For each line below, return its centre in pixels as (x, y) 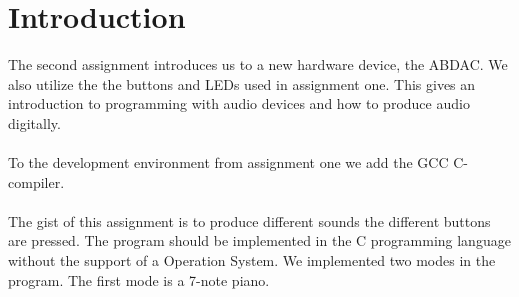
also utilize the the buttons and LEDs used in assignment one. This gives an (242, 83)
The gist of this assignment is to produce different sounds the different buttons (249, 220)
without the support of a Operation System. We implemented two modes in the (252, 260)
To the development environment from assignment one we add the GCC (228, 162)
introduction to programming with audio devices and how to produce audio (239, 103)
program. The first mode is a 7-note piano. (139, 279)
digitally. (34, 122)
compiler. (36, 181)
